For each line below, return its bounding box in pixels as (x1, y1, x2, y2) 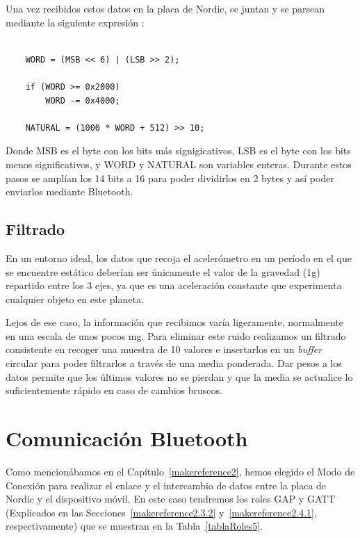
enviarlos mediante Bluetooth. (6, 184, 133, 199)
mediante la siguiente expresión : (6, 15, 145, 29)
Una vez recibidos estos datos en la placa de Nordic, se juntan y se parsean (6, 1, 325, 15)
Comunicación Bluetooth (6, 424, 248, 453)
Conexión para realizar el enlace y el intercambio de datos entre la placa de (6, 478, 327, 492)
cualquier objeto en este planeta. (6, 291, 144, 306)
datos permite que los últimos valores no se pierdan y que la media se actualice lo (6, 369, 353, 384)
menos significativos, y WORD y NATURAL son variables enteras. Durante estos (6, 156, 352, 171)
